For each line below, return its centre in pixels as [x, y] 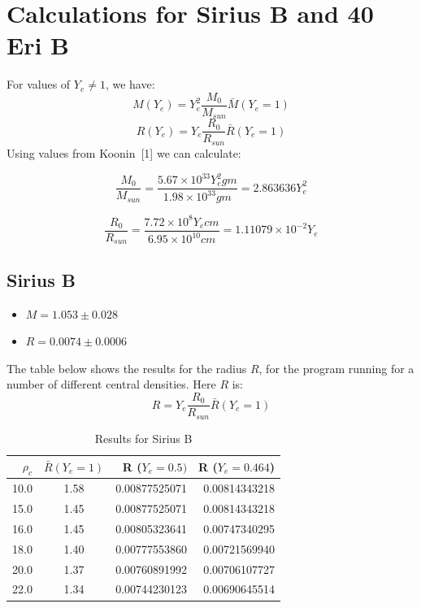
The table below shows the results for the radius [127, 368]
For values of [39, 84]
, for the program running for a [336, 368]
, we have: [130, 84]
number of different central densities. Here [111, 384]
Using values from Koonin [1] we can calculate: [124, 152]
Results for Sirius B [143, 438]
